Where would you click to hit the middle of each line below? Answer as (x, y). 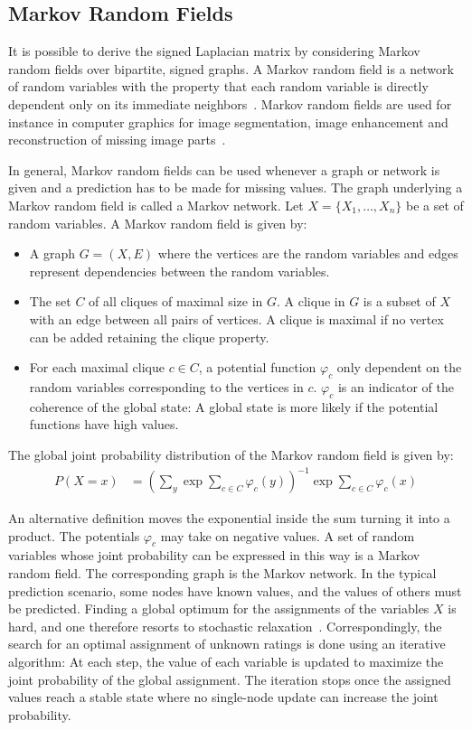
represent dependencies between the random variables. (179, 271)
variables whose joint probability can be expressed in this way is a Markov (214, 555)
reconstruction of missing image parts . (117, 140)
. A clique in (311, 301)
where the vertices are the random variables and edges (308, 253)
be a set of (435, 205)
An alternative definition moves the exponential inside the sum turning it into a (229, 518)
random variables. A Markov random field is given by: (158, 223)
